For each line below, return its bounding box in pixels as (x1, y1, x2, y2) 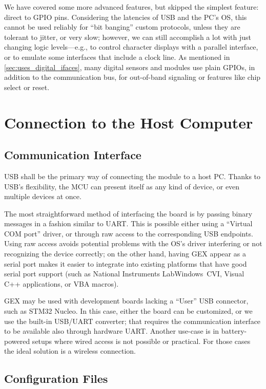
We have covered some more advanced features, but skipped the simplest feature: (4, 2, 259, 12)
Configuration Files (4, 371, 108, 386)
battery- (221, 326, 247, 336)
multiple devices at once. (4, 191, 81, 202)
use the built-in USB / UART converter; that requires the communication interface (4, 315, 261, 326)
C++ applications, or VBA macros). (4, 278, 119, 289)
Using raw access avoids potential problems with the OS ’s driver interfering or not (4, 238, 262, 249)
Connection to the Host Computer (4, 112, 253, 133)
